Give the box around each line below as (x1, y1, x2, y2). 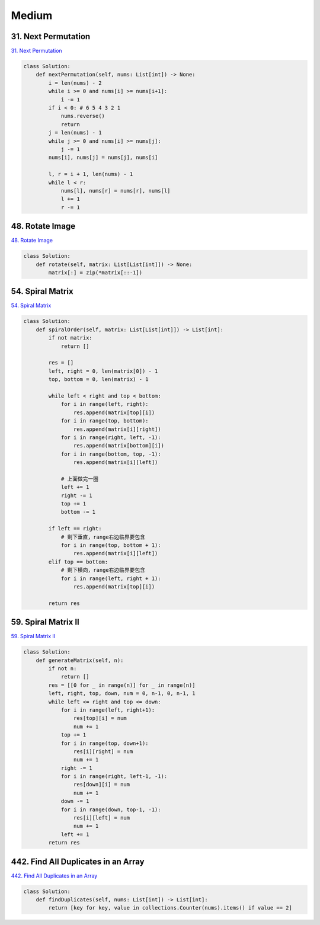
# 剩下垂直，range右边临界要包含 (60, 533, 145, 540)
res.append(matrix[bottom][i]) (73, 442, 164, 449)
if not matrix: (48, 335, 93, 341)
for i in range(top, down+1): (60, 740, 149, 747)
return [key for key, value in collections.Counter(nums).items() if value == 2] (48, 904, 293, 911)
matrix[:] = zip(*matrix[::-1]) (48, 269, 142, 276)
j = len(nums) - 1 (48, 129, 102, 136)
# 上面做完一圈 (60, 475, 99, 482)
